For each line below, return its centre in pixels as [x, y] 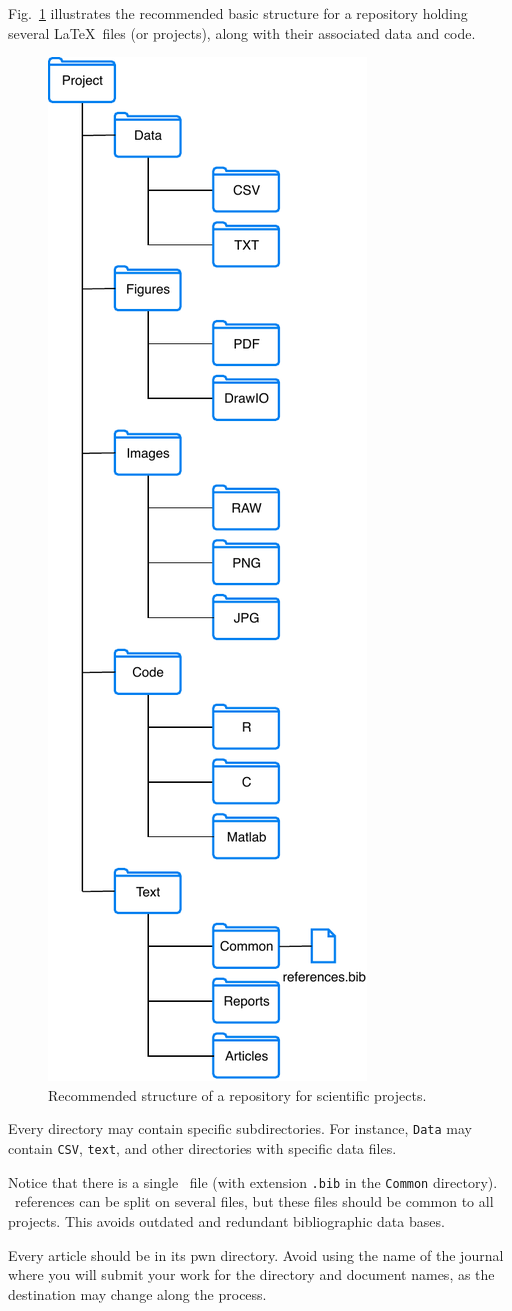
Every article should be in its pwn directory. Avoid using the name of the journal [256, 1254]
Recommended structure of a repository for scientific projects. [237, 1094]
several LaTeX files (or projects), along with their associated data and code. [242, 32]
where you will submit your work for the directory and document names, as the [251, 1274]
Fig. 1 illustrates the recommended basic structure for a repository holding [238, 13]
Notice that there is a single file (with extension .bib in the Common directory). [253, 1181]
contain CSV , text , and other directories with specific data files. [202, 1148]
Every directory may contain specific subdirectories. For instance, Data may [240, 1128]
